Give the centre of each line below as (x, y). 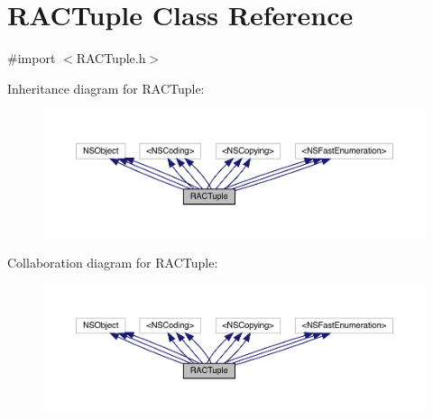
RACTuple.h (111, 58)
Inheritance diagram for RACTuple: (106, 88)
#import (32, 58)
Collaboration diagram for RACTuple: (113, 263)
